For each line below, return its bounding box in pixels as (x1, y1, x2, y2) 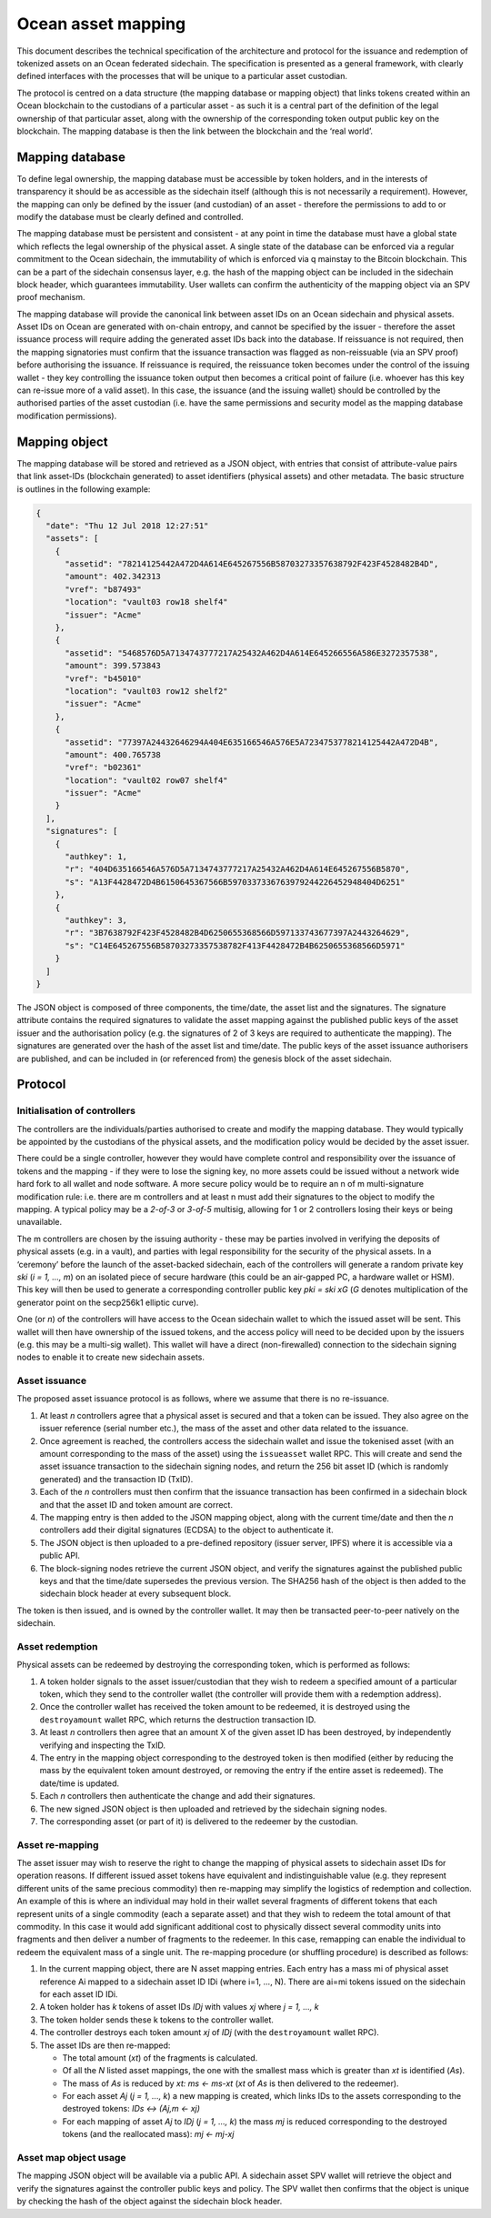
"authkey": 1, (65, 851, 127, 862)
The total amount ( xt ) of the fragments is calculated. (62, 2052, 258, 2063)
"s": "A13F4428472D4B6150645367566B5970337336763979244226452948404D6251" (65, 877, 406, 887)
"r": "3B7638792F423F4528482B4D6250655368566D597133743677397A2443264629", (65, 928, 411, 938)
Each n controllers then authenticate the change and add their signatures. (39, 1791, 316, 1801)
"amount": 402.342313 (65, 571, 161, 582)
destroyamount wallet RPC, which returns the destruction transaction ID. (39, 1714, 316, 1725)
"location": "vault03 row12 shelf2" (65, 686, 228, 696)
